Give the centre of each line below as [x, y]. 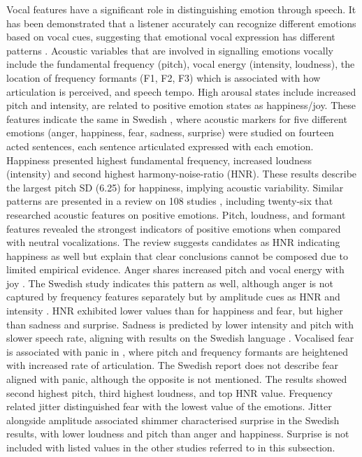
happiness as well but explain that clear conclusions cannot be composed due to [177, 255]
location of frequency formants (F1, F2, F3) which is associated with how [164, 77]
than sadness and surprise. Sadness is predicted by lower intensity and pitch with [180, 324]
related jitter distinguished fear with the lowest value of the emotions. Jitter [169, 406]
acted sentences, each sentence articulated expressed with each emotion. [160, 146]
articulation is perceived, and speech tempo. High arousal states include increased [181, 91]
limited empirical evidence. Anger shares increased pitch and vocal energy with [175, 269]
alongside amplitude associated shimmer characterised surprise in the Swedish [173, 420]
